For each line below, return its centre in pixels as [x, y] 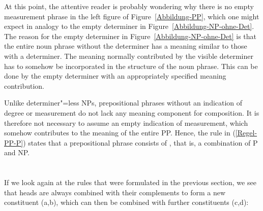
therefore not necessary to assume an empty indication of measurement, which [126, 122]
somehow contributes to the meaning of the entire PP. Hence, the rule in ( [120, 133]
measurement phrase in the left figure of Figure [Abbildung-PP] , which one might [132, 16]
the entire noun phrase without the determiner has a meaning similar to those [126, 46]
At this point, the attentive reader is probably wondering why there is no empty [129, 6]
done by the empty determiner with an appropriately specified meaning [115, 76]
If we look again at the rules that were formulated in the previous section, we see [130, 182]
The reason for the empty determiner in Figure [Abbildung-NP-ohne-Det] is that [130, 36]
